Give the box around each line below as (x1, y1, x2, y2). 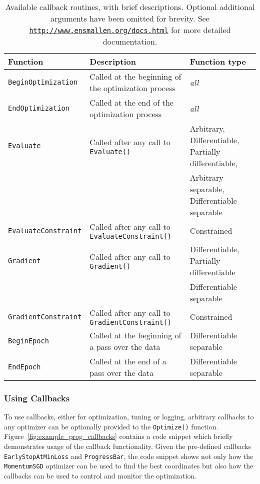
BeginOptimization (8, 78, 78, 86)
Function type (189, 56, 246, 67)
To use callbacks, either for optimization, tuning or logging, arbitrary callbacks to (4, 411, 254, 422)
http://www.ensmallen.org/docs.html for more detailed (29, 24, 231, 36)
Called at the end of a (89, 355, 166, 367)
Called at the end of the (89, 97, 173, 108)
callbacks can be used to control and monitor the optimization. (4, 470, 197, 480)
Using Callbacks (4, 391, 70, 404)
